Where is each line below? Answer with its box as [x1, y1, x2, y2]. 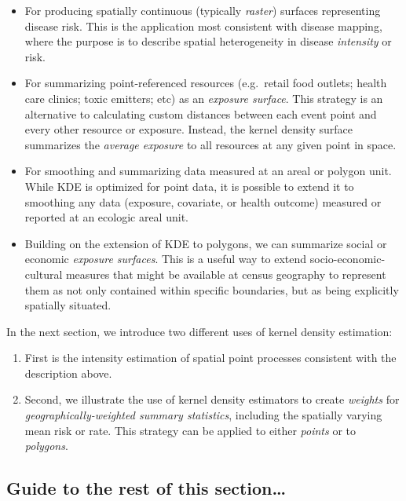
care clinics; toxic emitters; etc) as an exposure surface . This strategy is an [24, 90, 383, 106]
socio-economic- [309, 251, 386, 267]
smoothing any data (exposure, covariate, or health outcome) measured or [24, 193, 382, 210]
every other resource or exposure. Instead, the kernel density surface [24, 121, 353, 137]
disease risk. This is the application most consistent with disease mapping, [24, 17, 382, 34]
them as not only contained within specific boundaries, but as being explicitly [24, 281, 399, 298]
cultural [24, 265, 63, 282]
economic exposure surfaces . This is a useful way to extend [24, 251, 307, 267]
